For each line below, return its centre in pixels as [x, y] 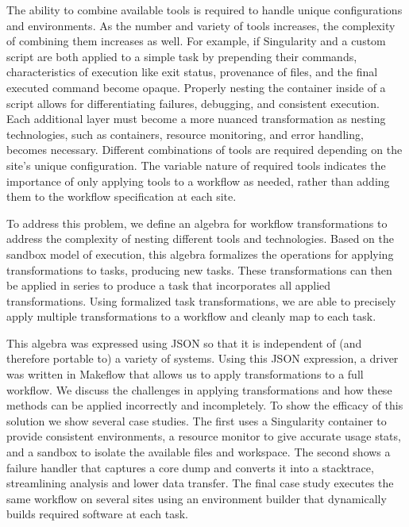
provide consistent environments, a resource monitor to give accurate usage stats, [204, 436]
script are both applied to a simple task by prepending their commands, [182, 56]
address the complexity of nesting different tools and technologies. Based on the [200, 238]
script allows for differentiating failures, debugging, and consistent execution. [193, 103]
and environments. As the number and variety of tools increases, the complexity [201, 25]
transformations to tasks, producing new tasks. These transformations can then [199, 269]
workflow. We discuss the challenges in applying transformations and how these [199, 389]
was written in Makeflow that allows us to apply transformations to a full [185, 374]
